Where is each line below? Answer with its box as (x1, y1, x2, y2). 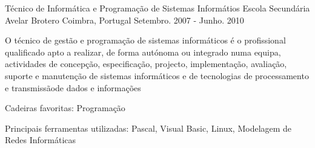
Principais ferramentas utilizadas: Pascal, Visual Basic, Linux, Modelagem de (5, 121, 292, 134)
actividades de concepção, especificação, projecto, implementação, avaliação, (5, 57, 287, 70)
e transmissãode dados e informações (5, 81, 141, 94)
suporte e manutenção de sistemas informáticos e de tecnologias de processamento (5, 69, 309, 82)
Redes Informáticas (5, 134, 76, 146)
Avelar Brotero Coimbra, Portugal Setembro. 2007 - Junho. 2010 (5, 13, 244, 26)
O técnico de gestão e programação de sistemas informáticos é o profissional (5, 34, 286, 47)
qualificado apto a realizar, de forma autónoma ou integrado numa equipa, (5, 45, 281, 58)
